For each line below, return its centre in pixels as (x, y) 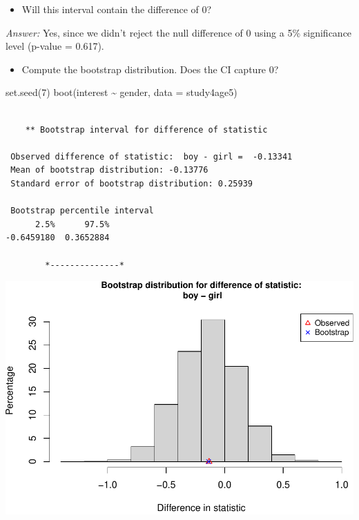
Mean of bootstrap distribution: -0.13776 (109, 170)
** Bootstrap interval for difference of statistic (146, 129)
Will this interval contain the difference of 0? (117, 9)
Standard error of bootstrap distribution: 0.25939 (132, 183)
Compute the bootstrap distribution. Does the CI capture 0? (150, 69)
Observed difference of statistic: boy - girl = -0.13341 (152, 156)
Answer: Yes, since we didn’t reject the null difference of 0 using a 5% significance (179, 32)
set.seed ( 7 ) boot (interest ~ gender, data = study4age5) (122, 92)
